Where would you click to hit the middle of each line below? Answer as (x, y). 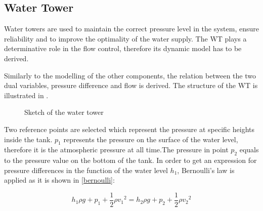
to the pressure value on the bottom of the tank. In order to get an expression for (130, 160)
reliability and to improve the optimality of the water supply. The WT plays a (125, 38)
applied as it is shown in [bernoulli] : (59, 180)
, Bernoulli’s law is (206, 170)
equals (249, 150)
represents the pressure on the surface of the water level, (151, 139)
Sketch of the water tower (64, 112)
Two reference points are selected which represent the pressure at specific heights (129, 129)
